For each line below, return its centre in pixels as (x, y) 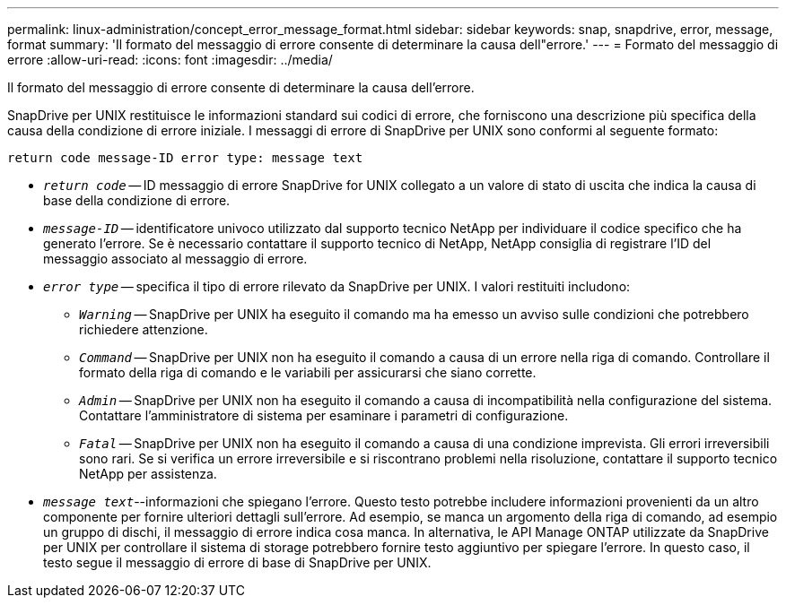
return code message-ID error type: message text (185, 158)
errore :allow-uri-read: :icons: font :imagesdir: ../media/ (170, 60)
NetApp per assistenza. (148, 474)
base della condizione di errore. (137, 200)
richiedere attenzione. (144, 329)
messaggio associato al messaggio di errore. (175, 259)
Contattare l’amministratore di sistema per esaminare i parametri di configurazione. (324, 415)
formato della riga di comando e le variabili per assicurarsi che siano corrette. (308, 372)
